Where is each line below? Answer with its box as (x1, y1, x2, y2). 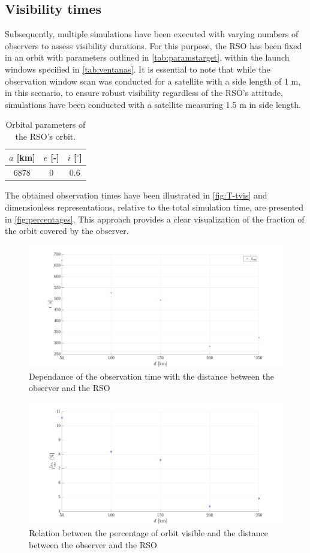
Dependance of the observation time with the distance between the (29, 369, 275, 382)
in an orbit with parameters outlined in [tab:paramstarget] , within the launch (5, 51, 290, 64)
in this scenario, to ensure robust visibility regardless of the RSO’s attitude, (5, 86, 283, 99)
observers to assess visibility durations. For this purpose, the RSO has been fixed (5, 39, 302, 52)
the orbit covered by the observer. (5, 224, 129, 237)
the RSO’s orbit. (15, 130, 76, 142)
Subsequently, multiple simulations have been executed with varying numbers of (5, 28, 299, 40)
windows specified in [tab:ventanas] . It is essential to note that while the (5, 62, 270, 75)
